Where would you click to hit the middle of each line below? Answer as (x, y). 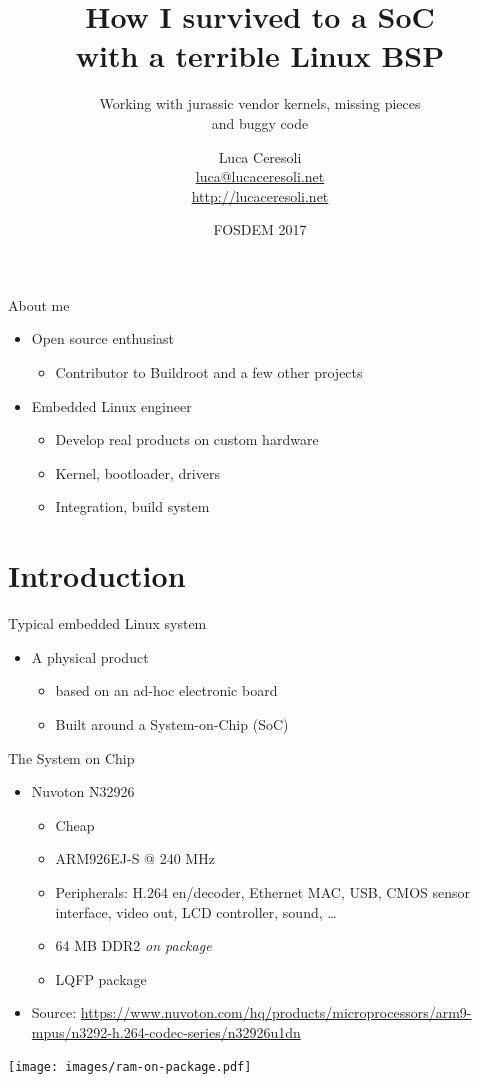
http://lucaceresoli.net (260, 195)
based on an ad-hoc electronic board (166, 690)
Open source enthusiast (103, 338)
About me (39, 304)
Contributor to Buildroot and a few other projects (209, 372)
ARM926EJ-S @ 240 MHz (135, 858)
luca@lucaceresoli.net (260, 176)
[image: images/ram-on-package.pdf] (130, 1067)
